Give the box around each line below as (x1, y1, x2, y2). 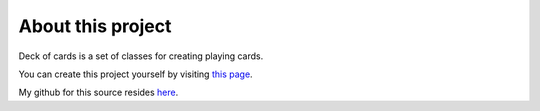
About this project (18, 15, 172, 37)
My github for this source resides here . (18, 86, 179, 99)
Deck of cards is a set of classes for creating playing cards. (18, 50, 264, 62)
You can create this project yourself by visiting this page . (18, 68, 254, 80)
